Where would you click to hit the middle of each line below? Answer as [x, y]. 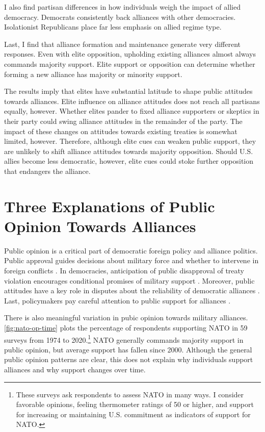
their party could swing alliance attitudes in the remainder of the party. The [123, 121]
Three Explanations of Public [110, 206]
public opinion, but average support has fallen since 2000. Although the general [128, 349]
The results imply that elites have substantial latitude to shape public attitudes [128, 91]
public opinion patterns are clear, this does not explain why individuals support [129, 359]
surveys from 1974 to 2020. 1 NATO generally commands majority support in [124, 339]
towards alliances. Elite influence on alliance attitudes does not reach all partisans [132, 101]
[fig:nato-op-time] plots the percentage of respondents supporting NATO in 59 [126, 327]
